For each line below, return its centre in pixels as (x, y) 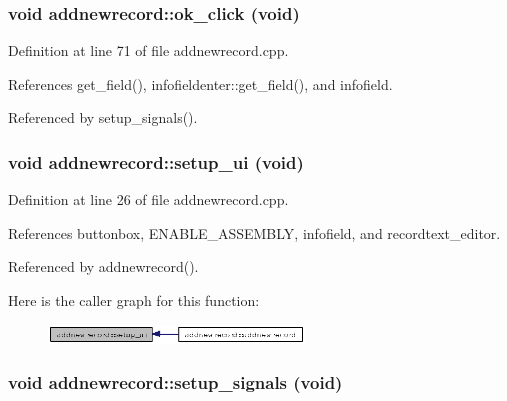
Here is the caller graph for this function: (134, 300)
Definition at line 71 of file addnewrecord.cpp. (148, 50)
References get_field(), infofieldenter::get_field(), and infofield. (200, 83)
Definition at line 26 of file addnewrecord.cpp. (148, 199)
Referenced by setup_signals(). (103, 117)
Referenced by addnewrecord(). (103, 266)
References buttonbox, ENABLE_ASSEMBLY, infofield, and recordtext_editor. (254, 232)
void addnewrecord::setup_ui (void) (156, 161)
